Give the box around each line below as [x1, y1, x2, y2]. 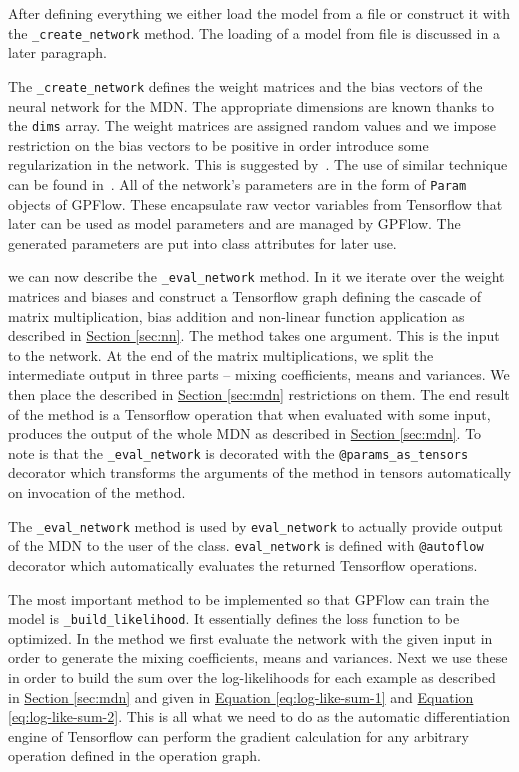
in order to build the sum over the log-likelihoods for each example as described [8, 666, 496, 687]
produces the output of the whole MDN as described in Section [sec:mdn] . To [8, 423, 482, 444]
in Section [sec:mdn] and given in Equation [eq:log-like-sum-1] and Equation [8, 686, 474, 707]
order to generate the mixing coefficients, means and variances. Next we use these [8, 647, 508, 668]
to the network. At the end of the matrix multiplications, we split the [8, 344, 434, 365]
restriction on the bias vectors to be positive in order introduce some [8, 134, 429, 155]
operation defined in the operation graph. [8, 745, 261, 766]
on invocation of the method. [8, 482, 186, 503]
